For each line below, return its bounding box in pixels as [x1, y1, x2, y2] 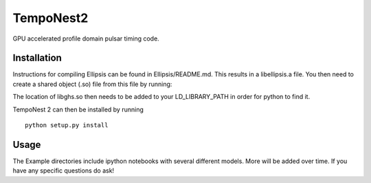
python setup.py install [25, 121, 109, 129]
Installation [12, 52, 62, 64]
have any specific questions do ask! [12, 166, 115, 175]
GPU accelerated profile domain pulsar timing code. [12, 34, 159, 43]
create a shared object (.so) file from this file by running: [12, 80, 172, 88]
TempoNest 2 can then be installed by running [12, 105, 144, 114]
